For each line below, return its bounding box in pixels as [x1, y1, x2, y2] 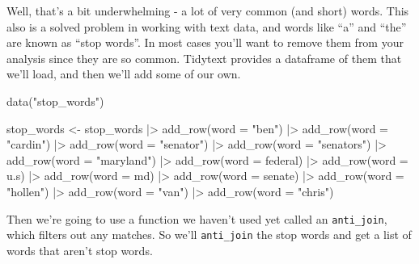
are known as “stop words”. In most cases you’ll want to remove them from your [6, 34, 404, 51]
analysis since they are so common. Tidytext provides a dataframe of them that [6, 49, 402, 66]
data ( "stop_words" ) [6, 92, 104, 109]
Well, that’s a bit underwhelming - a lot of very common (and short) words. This [6, 2, 409, 19]
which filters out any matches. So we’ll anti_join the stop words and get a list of [6, 226, 412, 243]
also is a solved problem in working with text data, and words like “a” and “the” [6, 18, 407, 35]
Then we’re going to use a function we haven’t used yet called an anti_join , [6, 210, 387, 227]
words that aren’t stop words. [6, 241, 153, 258]
